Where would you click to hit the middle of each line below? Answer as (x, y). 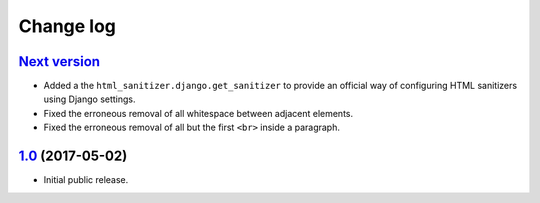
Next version (59, 61)
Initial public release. (86, 180)
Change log (67, 26)
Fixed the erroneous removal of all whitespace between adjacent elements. (198, 113)
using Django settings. (89, 99)
